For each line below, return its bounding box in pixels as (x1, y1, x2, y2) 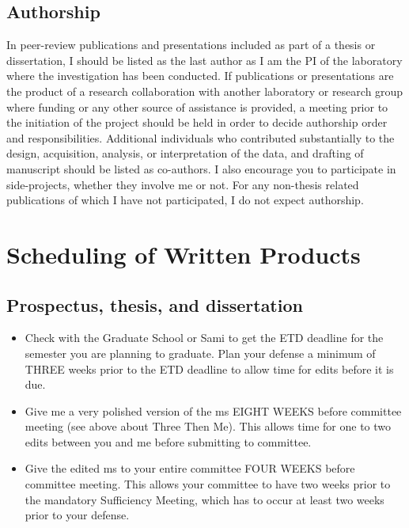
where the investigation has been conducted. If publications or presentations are (6, 67, 394, 84)
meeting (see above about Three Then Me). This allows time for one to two (25, 418, 392, 435)
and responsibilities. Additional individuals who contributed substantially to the (6, 129, 395, 146)
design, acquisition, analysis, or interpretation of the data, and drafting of (6, 145, 364, 161)
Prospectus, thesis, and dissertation (6, 292, 303, 317)
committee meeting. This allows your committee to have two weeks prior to (25, 476, 391, 492)
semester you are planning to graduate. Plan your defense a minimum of (25, 344, 376, 361)
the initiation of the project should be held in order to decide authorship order (6, 114, 388, 131)
